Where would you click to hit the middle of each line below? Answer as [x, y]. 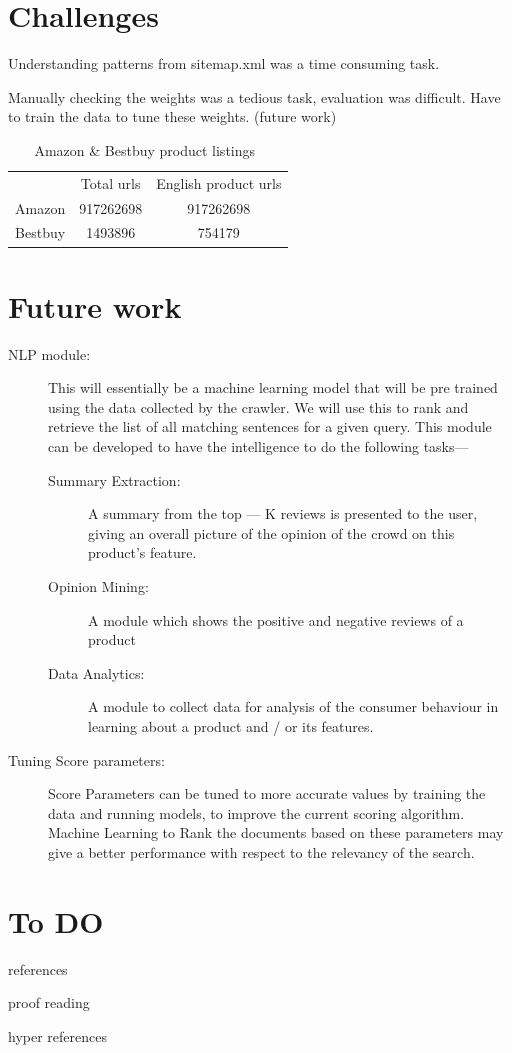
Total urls [110, 182]
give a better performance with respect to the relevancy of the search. [261, 851]
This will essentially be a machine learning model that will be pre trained [273, 387]
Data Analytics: [96, 672]
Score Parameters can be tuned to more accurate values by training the [267, 793]
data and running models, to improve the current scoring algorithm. [256, 812]
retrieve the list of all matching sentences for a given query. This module [270, 426]
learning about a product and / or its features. [231, 725]
